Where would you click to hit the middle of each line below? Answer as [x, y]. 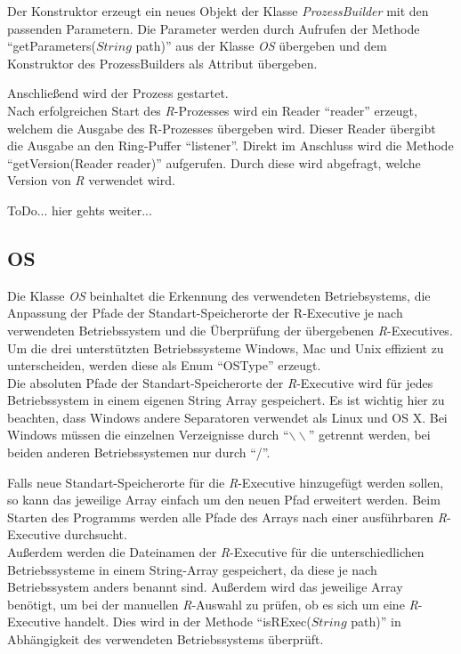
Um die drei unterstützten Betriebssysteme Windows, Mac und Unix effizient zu [226, 347]
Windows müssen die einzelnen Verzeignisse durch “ [148, 435]
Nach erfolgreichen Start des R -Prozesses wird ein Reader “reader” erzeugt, [212, 110]
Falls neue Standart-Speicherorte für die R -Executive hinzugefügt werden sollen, [226, 482]
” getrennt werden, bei [369, 435]
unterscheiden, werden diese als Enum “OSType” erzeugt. [164, 365]
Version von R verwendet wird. [91, 180]
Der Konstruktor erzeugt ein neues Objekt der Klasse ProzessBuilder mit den [218, 11]
